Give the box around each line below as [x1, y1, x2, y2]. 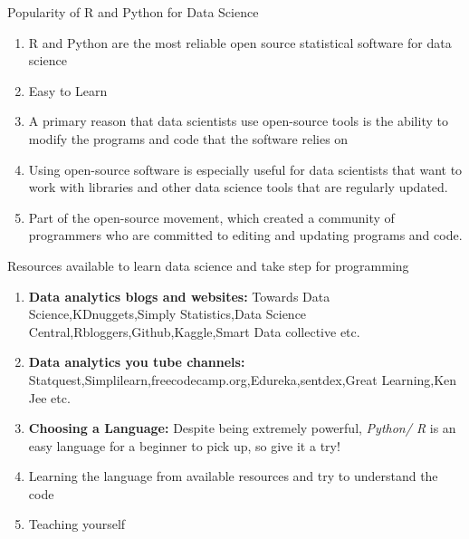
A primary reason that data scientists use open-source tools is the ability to [28, 111, 448, 130]
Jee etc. [28, 388, 71, 407]
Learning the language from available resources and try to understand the [28, 467, 438, 486]
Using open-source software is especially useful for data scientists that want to [28, 159, 463, 178]
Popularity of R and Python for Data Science [7, 3, 259, 21]
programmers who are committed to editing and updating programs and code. [28, 226, 463, 245]
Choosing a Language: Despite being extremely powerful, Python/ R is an [28, 419, 456, 438]
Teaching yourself [28, 515, 126, 534]
